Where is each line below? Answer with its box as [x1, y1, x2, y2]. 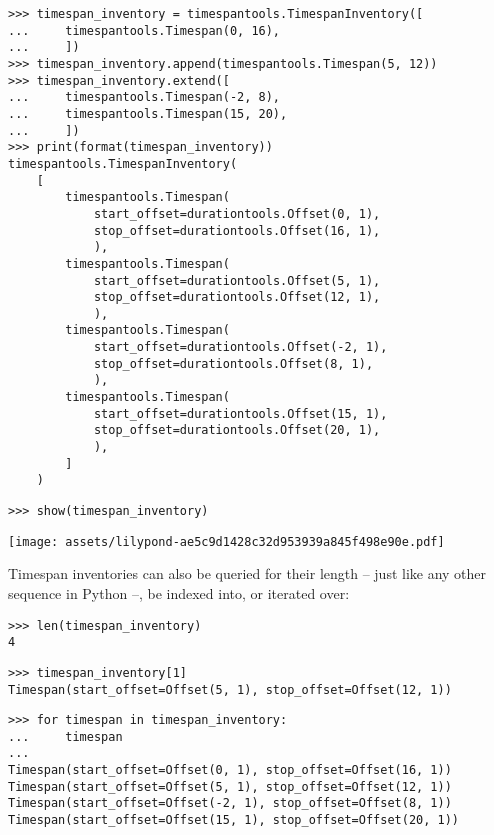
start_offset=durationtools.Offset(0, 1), [93, 206, 381, 221]
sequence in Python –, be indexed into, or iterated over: [8, 582, 350, 603]
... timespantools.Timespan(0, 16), [8, 23, 281, 38]
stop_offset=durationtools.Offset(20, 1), [93, 423, 381, 438]
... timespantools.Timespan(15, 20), [8, 106, 288, 121]
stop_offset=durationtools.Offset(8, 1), [93, 356, 374, 371]
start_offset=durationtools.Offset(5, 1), [93, 273, 381, 288]
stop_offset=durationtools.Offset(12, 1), [93, 290, 381, 305]
